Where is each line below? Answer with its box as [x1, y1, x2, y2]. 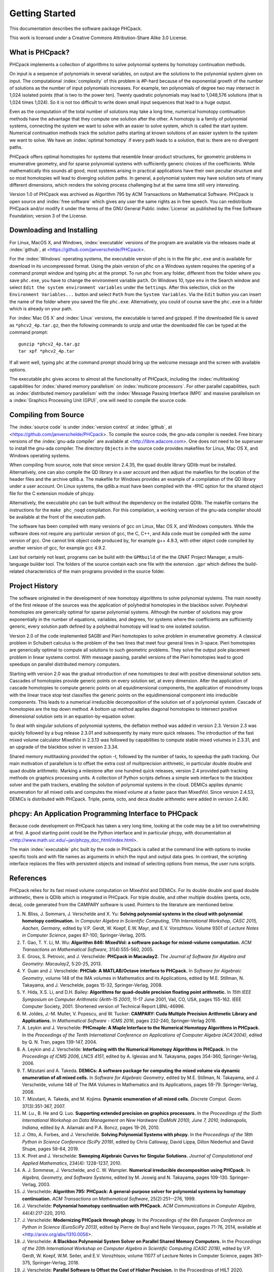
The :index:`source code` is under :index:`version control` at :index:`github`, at [9, 424, 173, 430]
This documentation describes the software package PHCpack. [9, 25, 142, 32]
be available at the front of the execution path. [9, 514, 106, 520]
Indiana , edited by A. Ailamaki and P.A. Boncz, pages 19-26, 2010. [22, 1124, 160, 1131]
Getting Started [9, 8, 76, 19]
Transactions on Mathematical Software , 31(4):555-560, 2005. [22, 946, 154, 952]
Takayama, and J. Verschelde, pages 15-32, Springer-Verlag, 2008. [22, 982, 163, 988]
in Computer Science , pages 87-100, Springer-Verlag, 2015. [22, 932, 147, 938]
